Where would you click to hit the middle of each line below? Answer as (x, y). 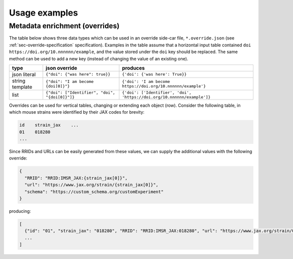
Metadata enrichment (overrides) (64, 26)
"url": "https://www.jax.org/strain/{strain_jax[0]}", (92, 185)
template (22, 87)
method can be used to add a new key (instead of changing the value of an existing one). (99, 59)
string (19, 80)
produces (134, 68)
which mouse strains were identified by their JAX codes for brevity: (77, 112)
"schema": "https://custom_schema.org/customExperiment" (94, 192)
